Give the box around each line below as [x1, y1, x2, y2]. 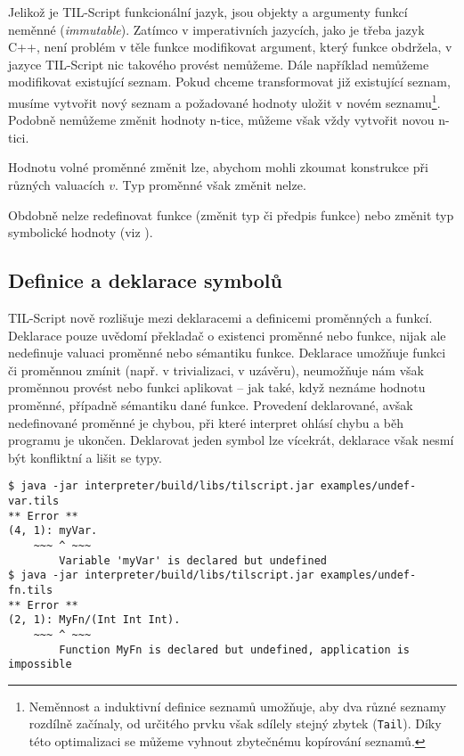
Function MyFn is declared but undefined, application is [59, 643, 411, 656]
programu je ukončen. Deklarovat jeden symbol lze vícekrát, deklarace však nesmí [8, 431, 454, 449]
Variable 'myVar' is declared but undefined [59, 554, 327, 567]
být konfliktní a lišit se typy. [8, 448, 162, 466]
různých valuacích [8, 176, 105, 193]
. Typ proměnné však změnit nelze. [115, 176, 306, 193]
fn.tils [8, 583, 53, 596]
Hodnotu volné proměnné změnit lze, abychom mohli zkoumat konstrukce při [8, 158, 428, 177]
